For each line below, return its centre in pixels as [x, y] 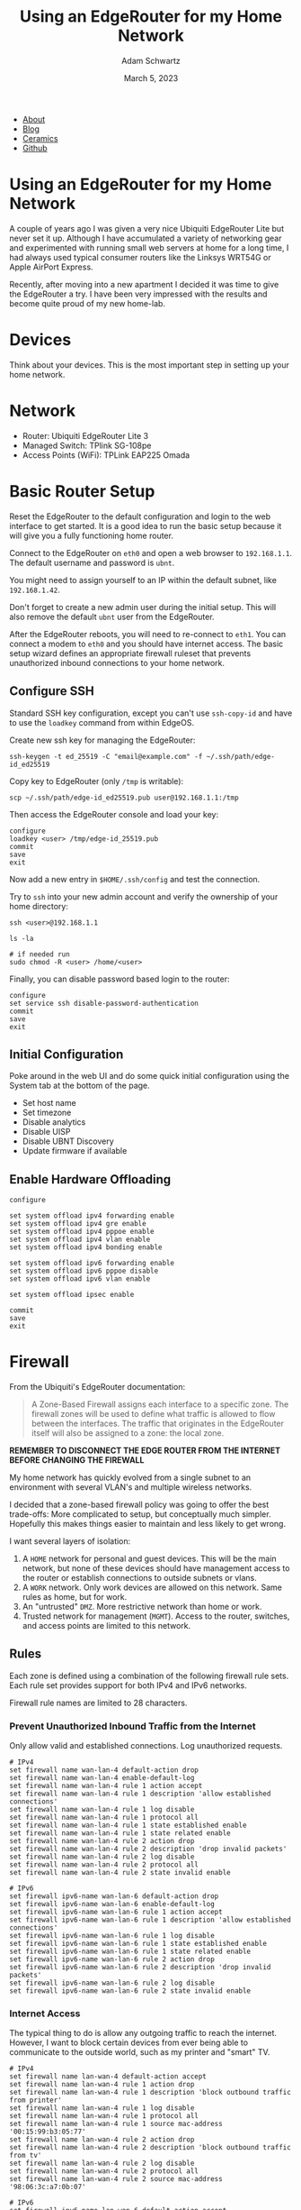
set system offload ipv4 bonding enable [86, 1247]
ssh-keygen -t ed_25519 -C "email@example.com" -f [106, 756]
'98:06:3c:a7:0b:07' [48, 2187]
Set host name [49, 1103]
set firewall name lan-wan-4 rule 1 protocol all [104, 2116]
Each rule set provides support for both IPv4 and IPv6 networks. [128, 1685]
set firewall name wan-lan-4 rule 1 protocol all [104, 1818]
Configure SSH [52, 691]
